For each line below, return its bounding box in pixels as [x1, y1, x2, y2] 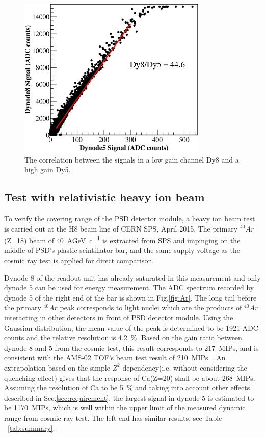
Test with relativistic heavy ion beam [4, 189, 205, 205]
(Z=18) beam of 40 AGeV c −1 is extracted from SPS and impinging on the [4, 234, 241, 245]
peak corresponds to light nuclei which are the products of [60, 302, 242, 313]
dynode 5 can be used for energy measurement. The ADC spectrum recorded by [4, 282, 254, 293]
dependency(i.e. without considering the [122, 362, 247, 373]
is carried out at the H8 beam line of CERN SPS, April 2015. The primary [4, 223, 238, 234]
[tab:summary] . [8, 422, 55, 433]
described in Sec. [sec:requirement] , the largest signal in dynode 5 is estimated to [4, 392, 254, 403]
